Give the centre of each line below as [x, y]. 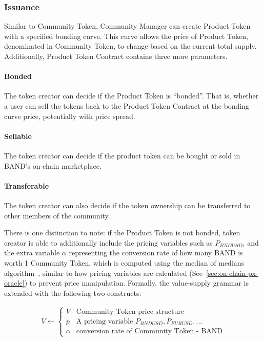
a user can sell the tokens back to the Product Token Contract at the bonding [127, 105]
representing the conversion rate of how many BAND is [156, 253]
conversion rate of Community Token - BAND [149, 332]
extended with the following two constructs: [73, 293]
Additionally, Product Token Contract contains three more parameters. [116, 56]
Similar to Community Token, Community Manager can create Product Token [127, 26]
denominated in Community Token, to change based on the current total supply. [130, 46]
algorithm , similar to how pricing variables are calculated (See [103, 273]
